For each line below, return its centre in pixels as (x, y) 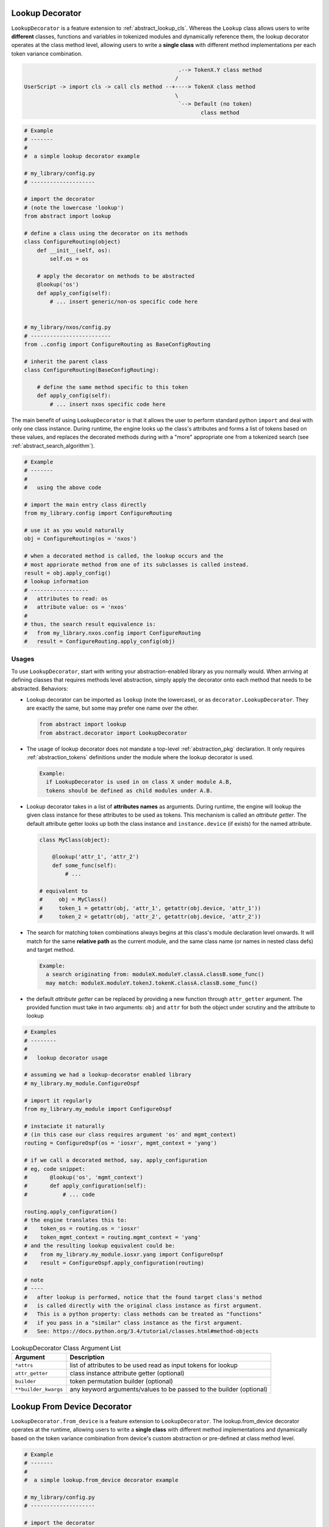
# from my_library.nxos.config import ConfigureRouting (112, 633)
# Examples (40, 1032)
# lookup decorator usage (66, 1058)
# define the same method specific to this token (112, 387)
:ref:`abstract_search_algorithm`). (53, 445)
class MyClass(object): (75, 840)
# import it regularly (58, 1100)
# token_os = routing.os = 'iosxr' (82, 1229)
